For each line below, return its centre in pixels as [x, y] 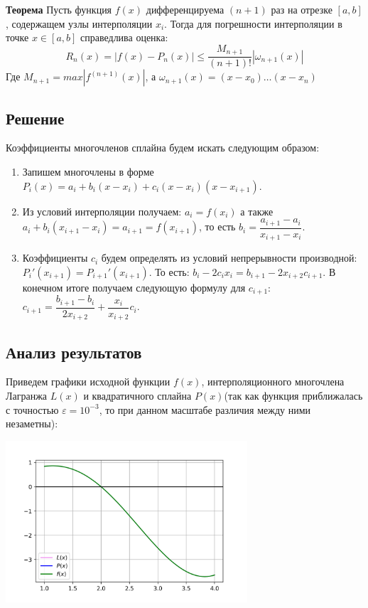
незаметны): [32, 423]
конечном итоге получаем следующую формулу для [134, 287]
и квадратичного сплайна [137, 395]
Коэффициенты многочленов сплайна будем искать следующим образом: [163, 148]
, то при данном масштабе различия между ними [205, 409]
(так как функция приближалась [293, 395]
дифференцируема [185, 9]
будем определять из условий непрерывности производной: [229, 258]
